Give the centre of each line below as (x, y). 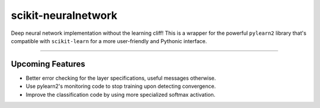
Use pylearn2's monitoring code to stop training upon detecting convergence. (121, 86)
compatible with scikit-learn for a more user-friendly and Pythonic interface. (109, 41)
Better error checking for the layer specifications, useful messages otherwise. (121, 78)
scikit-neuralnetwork (64, 15)
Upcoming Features (48, 64)
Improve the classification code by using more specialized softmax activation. (121, 94)
